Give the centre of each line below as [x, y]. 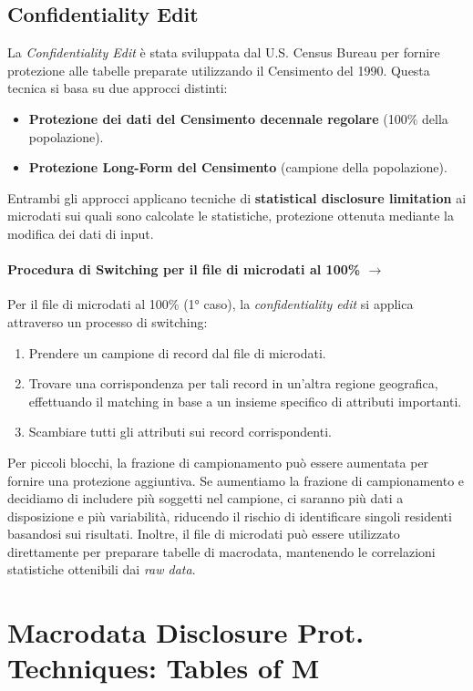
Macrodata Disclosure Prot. [186, 632]
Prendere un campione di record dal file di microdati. [177, 352]
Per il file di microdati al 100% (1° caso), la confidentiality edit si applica [211, 304]
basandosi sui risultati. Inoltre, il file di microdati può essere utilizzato [204, 534]
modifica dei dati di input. [81, 233]
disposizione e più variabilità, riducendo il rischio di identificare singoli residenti [230, 516]
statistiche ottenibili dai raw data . [102, 569]
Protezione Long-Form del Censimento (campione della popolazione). [238, 167]
